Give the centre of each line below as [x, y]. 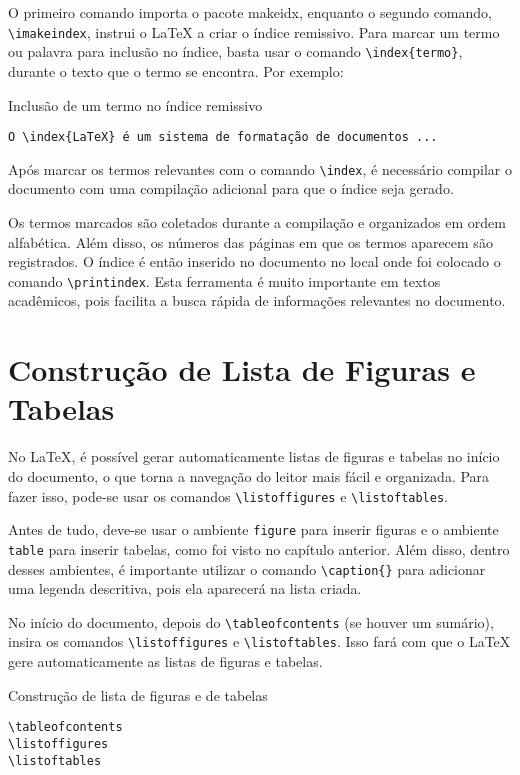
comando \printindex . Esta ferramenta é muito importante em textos [224, 280]
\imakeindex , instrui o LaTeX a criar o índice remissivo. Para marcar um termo [254, 31]
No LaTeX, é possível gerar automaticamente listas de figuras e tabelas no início [254, 456]
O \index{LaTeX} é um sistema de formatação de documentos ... [223, 137]
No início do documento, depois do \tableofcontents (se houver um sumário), [251, 621]
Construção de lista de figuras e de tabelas [138, 694]
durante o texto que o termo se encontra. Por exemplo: [176, 70]
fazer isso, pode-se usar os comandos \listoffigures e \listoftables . [228, 495]
